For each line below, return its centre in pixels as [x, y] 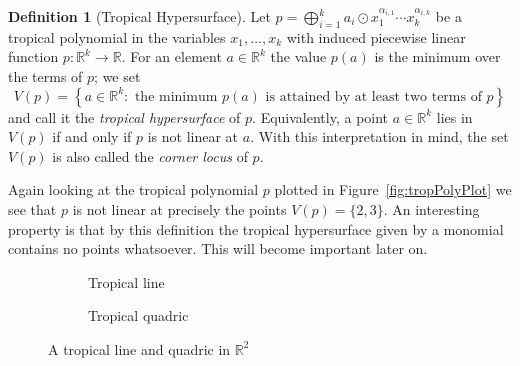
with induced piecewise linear [376, 36]
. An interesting [431, 208]
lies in [454, 116]
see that [32, 208]
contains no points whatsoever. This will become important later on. [218, 248]
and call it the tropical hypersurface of [124, 116]
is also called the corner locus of [150, 155]
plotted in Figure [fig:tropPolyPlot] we [393, 189]
